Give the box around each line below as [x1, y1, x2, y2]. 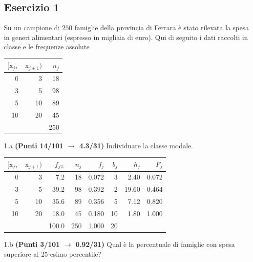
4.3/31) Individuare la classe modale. [79, 140, 193, 150]
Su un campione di [4, 22, 60, 33]
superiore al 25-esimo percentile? [4, 248, 102, 259]
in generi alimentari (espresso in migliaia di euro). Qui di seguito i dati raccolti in [4, 32, 248, 42]
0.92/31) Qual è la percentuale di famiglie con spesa [75, 239, 235, 249]
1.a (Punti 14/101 [4, 140, 63, 150]
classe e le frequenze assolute [4, 41, 90, 52]
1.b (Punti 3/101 [4, 239, 60, 249]
